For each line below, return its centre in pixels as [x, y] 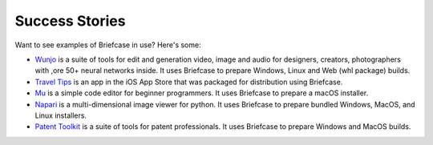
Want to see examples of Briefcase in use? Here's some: [108, 45]
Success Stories [70, 21]
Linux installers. [61, 115]
